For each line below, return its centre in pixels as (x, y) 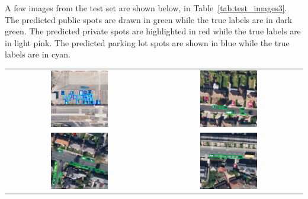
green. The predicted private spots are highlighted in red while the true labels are (153, 31)
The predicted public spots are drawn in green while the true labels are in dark (149, 19)
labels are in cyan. (38, 54)
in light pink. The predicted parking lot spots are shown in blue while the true (147, 42)
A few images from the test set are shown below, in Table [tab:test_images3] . (146, 8)
